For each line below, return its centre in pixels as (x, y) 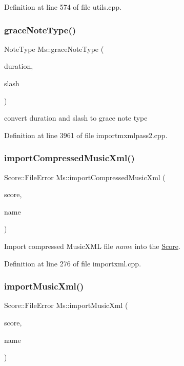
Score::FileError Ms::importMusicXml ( (66, 305)
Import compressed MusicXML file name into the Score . (92, 246)
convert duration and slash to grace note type (76, 118)
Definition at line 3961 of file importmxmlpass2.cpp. (86, 135)
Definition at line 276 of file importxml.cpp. (73, 263)
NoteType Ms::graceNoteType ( (54, 49)
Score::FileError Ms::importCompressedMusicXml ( (85, 177)
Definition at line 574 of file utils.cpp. (63, 7)
